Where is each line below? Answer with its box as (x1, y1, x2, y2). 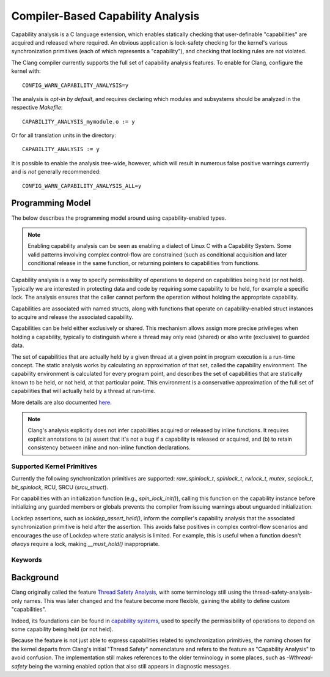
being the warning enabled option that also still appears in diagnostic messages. (28, 662, 232, 670)
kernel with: (11, 67, 41, 75)
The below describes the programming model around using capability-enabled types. (11, 214, 227, 222)
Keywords (11, 555, 42, 564)
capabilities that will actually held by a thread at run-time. (11, 387, 156, 395)
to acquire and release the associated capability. (11, 313, 134, 321)
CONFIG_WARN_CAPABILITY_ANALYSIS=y (22, 81, 129, 89)
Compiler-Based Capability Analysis (11, 9, 200, 23)
